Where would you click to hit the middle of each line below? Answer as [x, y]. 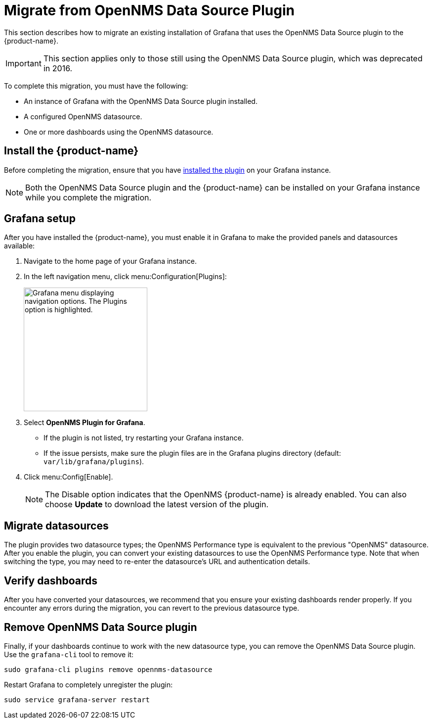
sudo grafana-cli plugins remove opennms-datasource [108, 669]
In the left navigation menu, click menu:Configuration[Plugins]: [125, 277]
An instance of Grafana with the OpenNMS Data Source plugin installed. [141, 101]
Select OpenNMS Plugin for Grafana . [85, 423]
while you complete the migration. [88, 197]
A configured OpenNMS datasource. [83, 116]
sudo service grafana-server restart [77, 699]
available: [20, 246]
